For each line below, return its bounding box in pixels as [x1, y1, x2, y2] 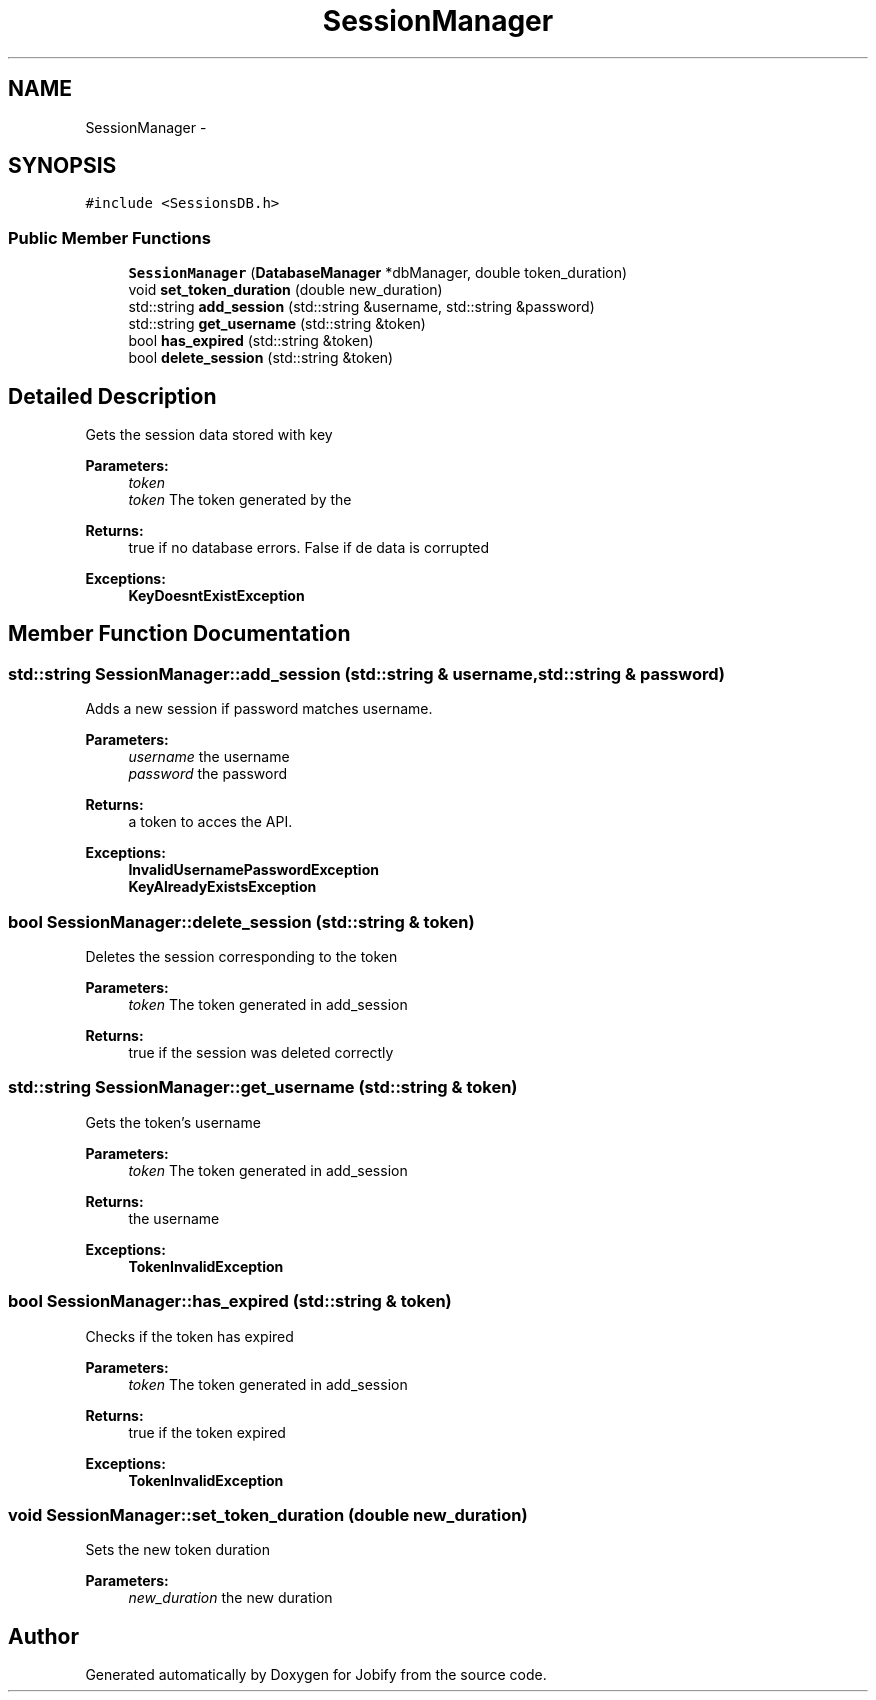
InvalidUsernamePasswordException [128, 861, 379, 879]
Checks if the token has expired [85, 1327, 294, 1345]
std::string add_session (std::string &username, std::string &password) [128, 298, 595, 316]
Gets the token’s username [85, 1113, 261, 1131]
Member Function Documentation [8, 621, 351, 647]
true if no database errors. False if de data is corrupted [128, 539, 490, 557]
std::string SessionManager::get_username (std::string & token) [8, 1077, 518, 1098]
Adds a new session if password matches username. [85, 700, 433, 718]
